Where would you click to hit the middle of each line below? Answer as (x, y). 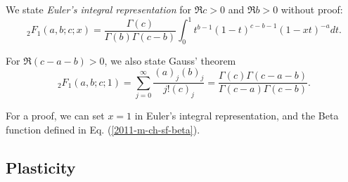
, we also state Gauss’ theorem (170, 60)
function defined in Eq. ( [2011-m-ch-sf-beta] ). (103, 129)
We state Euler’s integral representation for (98, 9)
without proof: (312, 9)
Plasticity (41, 167)
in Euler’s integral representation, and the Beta (237, 116)
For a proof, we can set (55, 116)
